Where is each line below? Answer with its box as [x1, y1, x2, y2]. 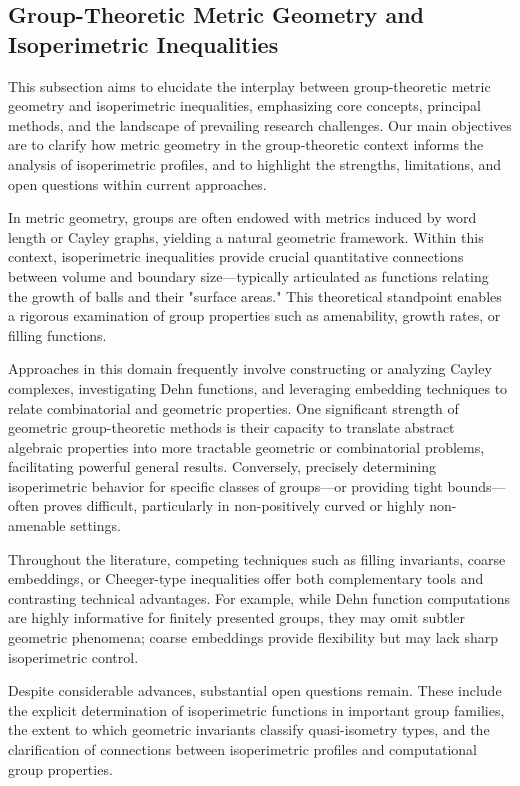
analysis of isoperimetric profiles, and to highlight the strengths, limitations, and [8, 153, 502, 174]
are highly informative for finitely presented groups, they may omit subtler [8, 607, 466, 628]
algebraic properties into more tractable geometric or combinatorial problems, [8, 436, 485, 457]
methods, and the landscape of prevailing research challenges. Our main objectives [8, 114, 512, 135]
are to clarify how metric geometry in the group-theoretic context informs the [8, 134, 484, 155]
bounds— [447, 475, 506, 496]
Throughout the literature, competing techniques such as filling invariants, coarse [8, 548, 506, 569]
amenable [8, 515, 66, 536]
